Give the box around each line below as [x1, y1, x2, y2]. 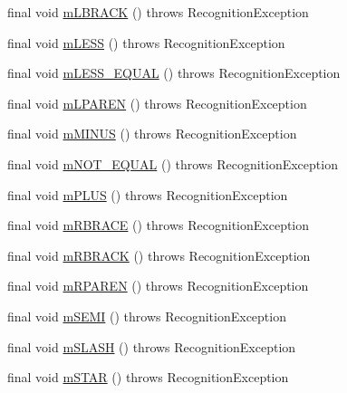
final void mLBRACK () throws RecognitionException [7, 3, 309, 21]
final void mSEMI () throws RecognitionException [7, 306, 286, 325]
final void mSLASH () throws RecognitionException [7, 337, 296, 356]
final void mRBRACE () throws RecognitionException [7, 216, 310, 235]
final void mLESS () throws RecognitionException [7, 33, 285, 52]
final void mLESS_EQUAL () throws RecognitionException [7, 63, 341, 82]
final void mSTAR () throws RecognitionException [7, 368, 289, 387]
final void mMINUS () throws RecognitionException [7, 124, 297, 143]
